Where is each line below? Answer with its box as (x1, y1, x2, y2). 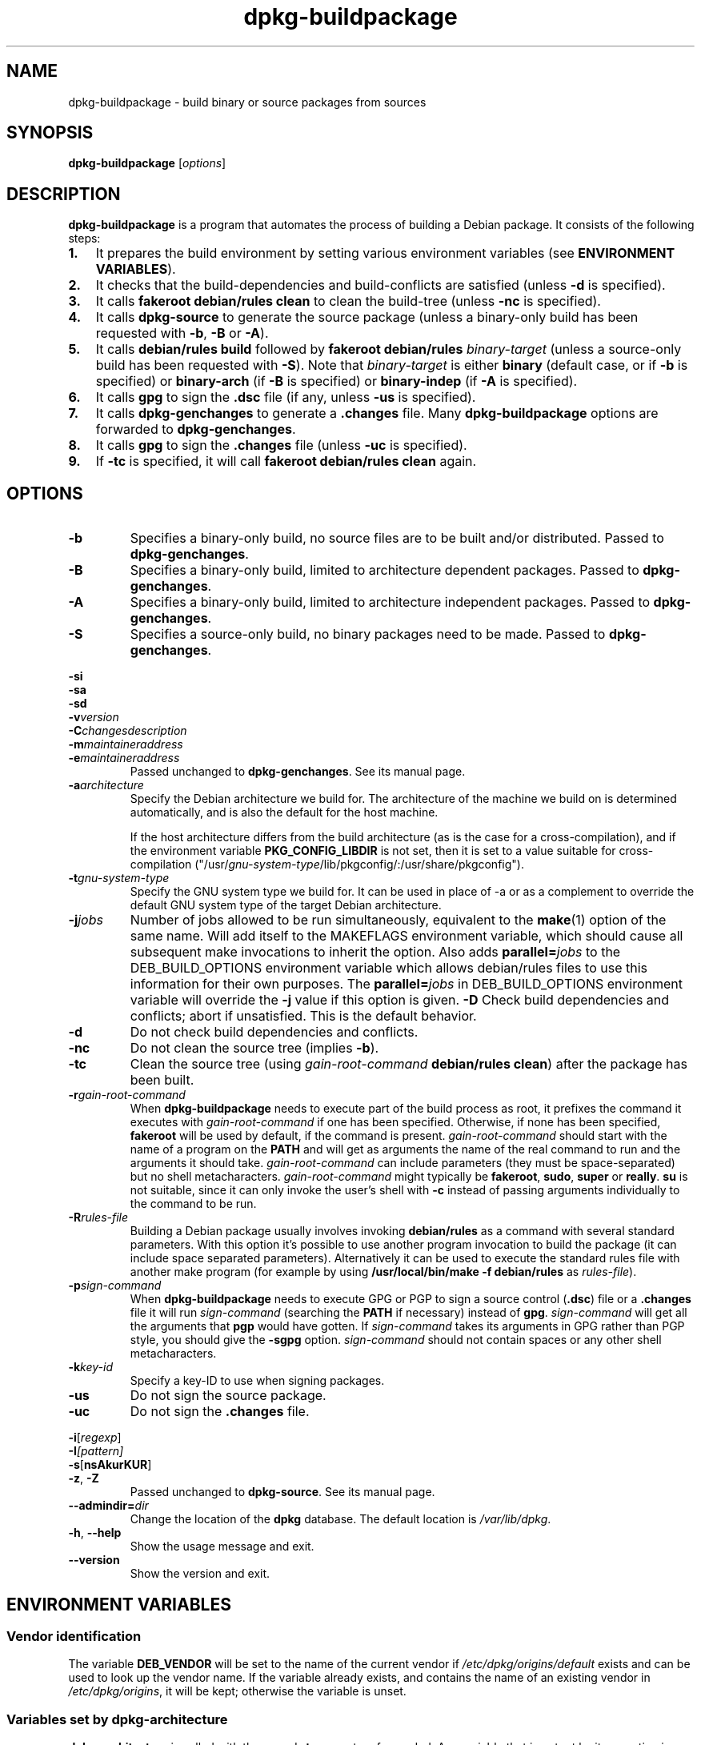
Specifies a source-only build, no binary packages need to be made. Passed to (130, 626, 606, 643)
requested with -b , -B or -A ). (95, 325, 269, 342)
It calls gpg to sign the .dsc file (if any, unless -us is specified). (95, 389, 476, 406)
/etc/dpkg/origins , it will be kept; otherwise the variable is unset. (68, 1684, 407, 1699)
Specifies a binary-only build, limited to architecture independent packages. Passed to (130, 594, 651, 611)
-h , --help (68, 1526, 122, 1540)
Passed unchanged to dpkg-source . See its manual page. (130, 1485, 435, 1499)
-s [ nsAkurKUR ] (68, 1458, 152, 1472)
